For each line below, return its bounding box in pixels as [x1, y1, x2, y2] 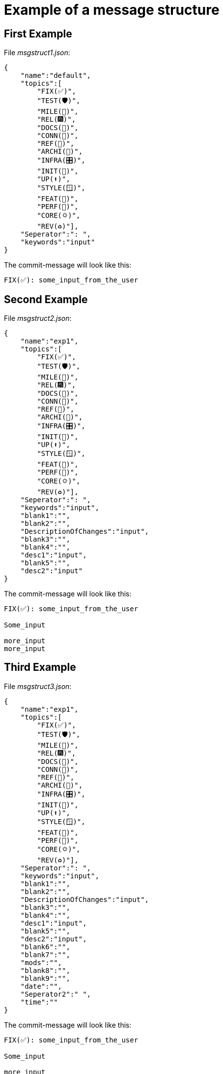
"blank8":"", [20, 966, 70, 974]
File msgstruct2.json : [4, 314, 72, 323]
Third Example [4, 661, 76, 674]
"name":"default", [20, 71, 91, 80]
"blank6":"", [20, 942, 70, 951]
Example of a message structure [4, 1, 220, 18]
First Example [4, 27, 72, 40]
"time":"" [20, 998, 58, 1006]
